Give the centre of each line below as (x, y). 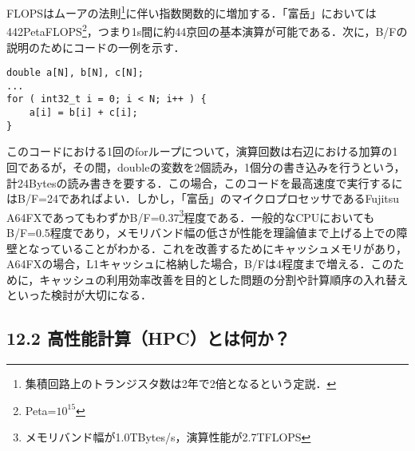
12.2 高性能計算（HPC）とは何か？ (148, 338)
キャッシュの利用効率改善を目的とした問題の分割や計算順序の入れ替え (224, 279)
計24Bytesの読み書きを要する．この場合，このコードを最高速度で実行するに (205, 182)
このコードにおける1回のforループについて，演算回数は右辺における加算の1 (202, 151)
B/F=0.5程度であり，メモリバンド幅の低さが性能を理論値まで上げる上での (202, 232)
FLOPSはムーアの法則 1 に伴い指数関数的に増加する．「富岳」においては (192, 12)
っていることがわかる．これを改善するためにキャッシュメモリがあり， (223, 248)
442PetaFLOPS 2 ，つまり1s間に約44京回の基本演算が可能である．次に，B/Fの (207, 30)
